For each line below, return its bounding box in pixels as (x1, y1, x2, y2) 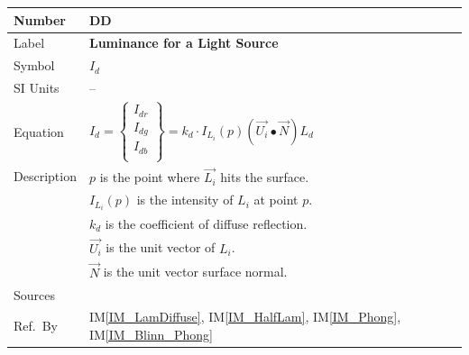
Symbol (14, 56, 55, 75)
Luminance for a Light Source (88, 33, 279, 52)
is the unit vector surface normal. (103, 262, 288, 281)
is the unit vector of (106, 238, 216, 257)
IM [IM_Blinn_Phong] (88, 324, 213, 343)
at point (253, 190, 299, 209)
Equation (14, 122, 64, 141)
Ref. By (14, 316, 58, 335)
